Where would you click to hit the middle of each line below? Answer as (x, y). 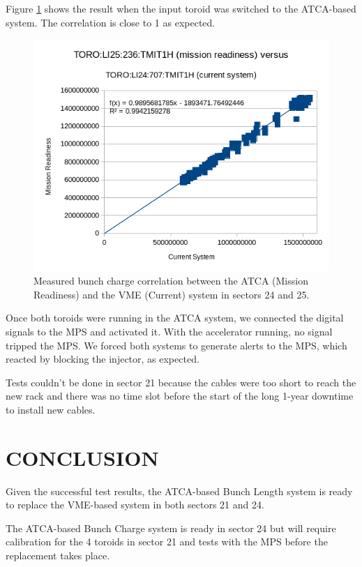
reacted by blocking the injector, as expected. (103, 359)
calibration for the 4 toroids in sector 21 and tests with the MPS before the (167, 542)
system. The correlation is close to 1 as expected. (111, 22)
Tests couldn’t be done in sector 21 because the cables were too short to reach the (181, 382)
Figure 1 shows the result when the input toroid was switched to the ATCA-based (181, 8)
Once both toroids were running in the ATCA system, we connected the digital (175, 318)
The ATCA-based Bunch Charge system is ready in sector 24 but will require (171, 528)
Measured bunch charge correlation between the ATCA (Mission (171, 281)
